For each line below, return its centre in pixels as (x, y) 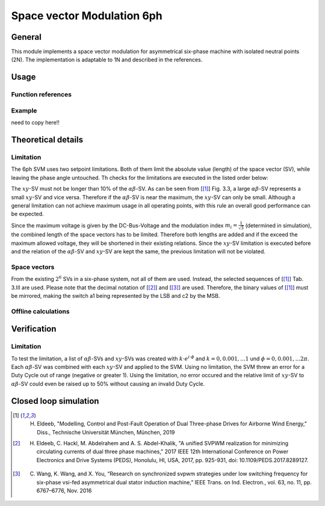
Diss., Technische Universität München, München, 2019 (106, 432)
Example (24, 110)
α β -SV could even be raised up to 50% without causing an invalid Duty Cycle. (108, 384)
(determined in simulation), (279, 225)
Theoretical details (47, 139)
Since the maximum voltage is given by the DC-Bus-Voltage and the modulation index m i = (124, 226)
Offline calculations (40, 311)
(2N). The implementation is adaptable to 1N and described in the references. (107, 60)
